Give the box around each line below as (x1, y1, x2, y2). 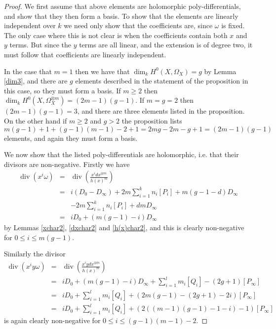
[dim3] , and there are (4, 76, 68, 86)
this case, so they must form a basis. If (4, 85, 121, 95)
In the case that (4, 66, 52, 76)
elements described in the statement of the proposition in (75, 76, 248, 86)
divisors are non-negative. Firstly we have (4, 159, 130, 169)
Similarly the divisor (4, 248, 66, 259)
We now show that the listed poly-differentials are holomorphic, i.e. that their (4, 149, 239, 160)
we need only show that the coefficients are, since (64, 20, 213, 31)
